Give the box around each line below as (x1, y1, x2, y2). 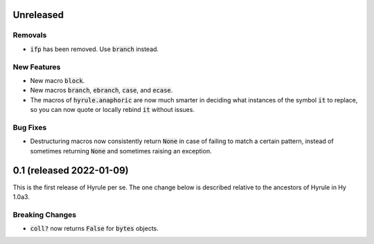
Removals (12, 30, 47, 40)
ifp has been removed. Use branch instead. (30, 45, 159, 53)
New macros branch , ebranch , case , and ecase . (30, 86, 173, 95)
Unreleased (12, 9, 64, 21)
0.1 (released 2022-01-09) (12, 165, 130, 176)
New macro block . (30, 76, 85, 84)
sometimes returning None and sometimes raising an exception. (30, 147, 212, 155)
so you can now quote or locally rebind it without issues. (30, 106, 195, 114)
